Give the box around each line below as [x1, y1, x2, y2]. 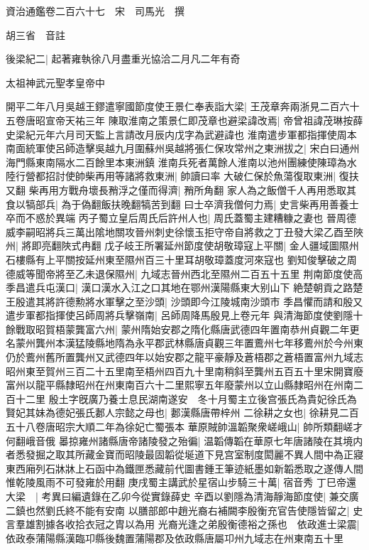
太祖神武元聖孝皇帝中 [6, 75, 105, 90]
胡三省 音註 [6, 27, 65, 42]
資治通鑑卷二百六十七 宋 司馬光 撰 [6, 4, 184, 18]
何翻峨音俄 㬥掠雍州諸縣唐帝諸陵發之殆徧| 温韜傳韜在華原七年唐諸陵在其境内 [6, 433, 363, 448]
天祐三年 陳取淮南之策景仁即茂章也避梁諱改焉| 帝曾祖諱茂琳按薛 [65, 112, 363, 127]
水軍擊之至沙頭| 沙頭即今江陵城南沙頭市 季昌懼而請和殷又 [94, 293, 363, 308]
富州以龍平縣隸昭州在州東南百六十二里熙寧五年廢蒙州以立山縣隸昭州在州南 [6, 377, 353, 392]
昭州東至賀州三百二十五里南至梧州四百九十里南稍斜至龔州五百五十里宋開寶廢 [6, 363, 363, 378]
